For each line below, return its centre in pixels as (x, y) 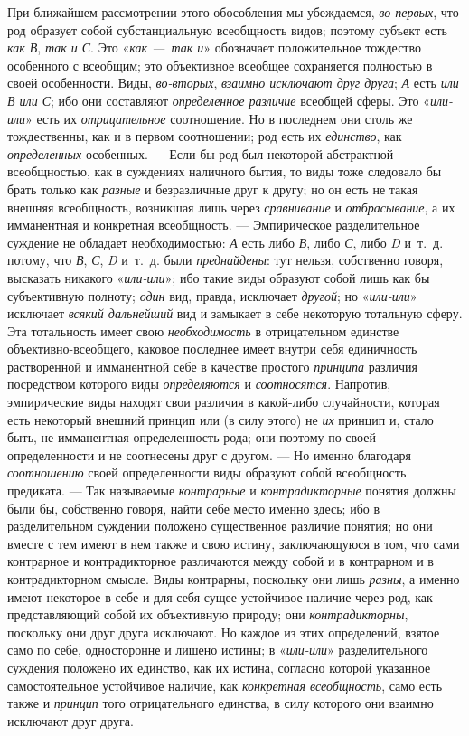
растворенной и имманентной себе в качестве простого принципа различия (212, 366)
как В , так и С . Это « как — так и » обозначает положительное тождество (214, 47)
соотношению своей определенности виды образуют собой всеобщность (207, 472)
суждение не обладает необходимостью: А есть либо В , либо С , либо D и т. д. (225, 242)
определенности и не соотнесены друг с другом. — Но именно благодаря (209, 454)
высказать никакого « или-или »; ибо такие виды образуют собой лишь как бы (219, 277)
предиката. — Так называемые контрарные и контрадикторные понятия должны (232, 491)
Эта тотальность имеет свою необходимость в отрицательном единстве (203, 330)
